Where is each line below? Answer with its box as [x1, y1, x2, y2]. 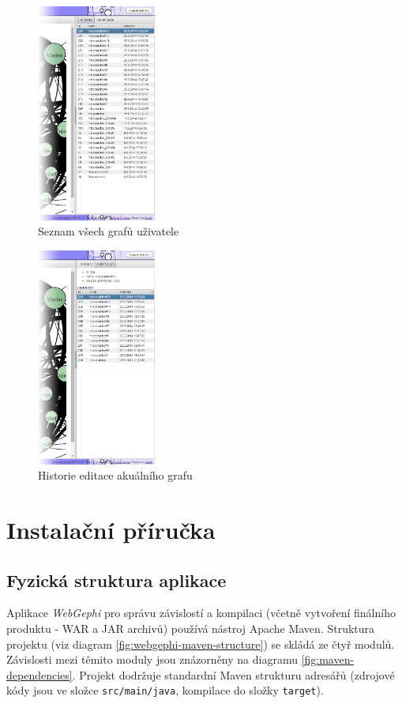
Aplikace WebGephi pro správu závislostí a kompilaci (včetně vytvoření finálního [6, 604, 396, 621]
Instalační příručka [6, 514, 216, 545]
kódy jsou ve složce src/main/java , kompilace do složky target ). [6, 682, 324, 698]
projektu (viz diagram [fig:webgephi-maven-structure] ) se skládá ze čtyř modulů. [6, 635, 395, 652]
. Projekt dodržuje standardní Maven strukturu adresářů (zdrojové [72, 666, 395, 683]
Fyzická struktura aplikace [6, 567, 227, 592]
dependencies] [6, 666, 73, 683]
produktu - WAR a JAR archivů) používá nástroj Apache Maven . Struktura [6, 619, 375, 636]
